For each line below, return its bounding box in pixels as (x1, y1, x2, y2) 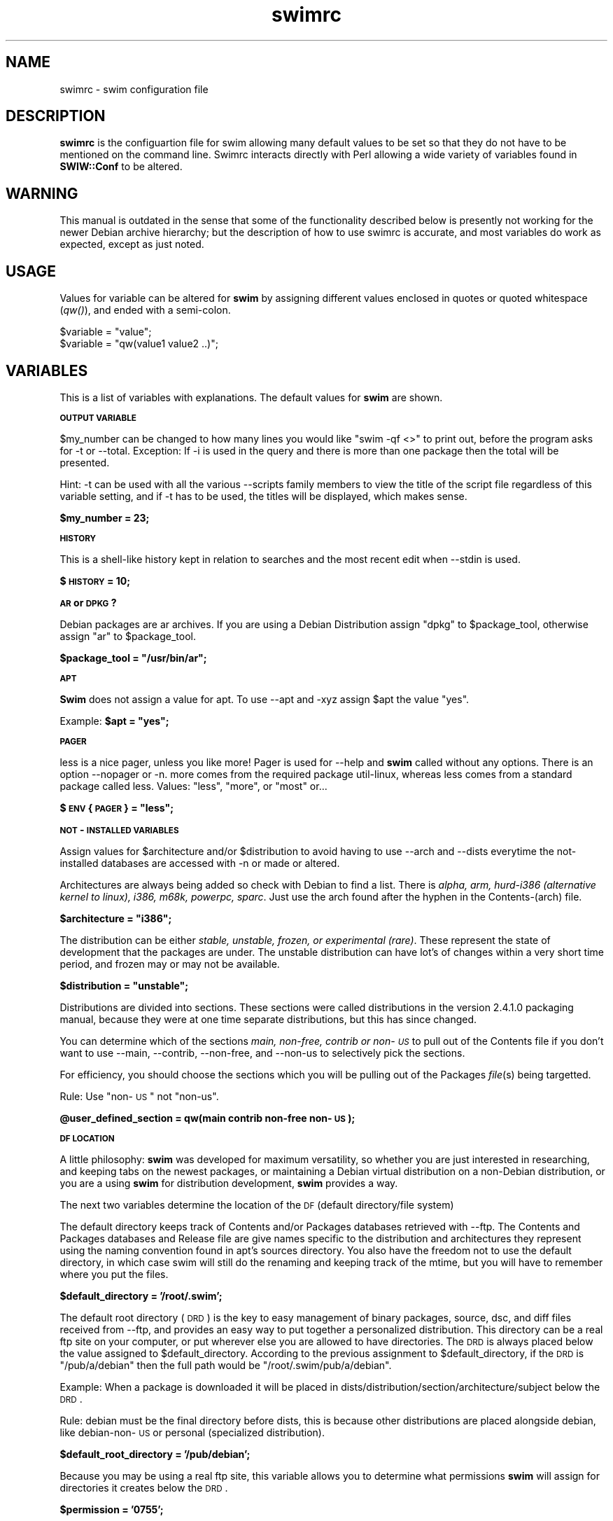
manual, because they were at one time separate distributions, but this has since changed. (59, 1013, 477, 1025)
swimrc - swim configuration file (59, 83, 209, 95)
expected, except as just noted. (59, 238, 204, 251)
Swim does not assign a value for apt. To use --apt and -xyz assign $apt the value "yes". (59, 693, 470, 705)
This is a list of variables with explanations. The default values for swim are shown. (59, 391, 443, 403)
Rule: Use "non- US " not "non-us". (59, 1090, 219, 1102)
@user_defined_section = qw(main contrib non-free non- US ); (59, 1111, 355, 1124)
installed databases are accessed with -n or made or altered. (59, 856, 340, 869)
